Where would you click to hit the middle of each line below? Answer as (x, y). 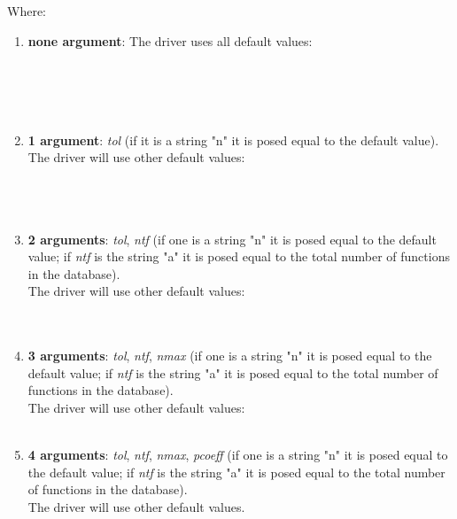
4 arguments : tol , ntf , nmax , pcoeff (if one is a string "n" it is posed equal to (238, 455)
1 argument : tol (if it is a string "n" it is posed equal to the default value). (233, 139)
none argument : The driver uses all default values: (170, 40)
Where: (27, 11)
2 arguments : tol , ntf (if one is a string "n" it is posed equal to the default (232, 239)
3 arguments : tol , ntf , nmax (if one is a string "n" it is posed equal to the (230, 356)
